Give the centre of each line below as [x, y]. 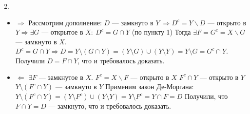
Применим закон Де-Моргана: [150, 86]
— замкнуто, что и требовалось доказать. [110, 106]
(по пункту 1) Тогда [161, 32]
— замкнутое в [61, 77]
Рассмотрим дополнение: [65, 22]
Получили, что [206, 96]
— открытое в [62, 32]
